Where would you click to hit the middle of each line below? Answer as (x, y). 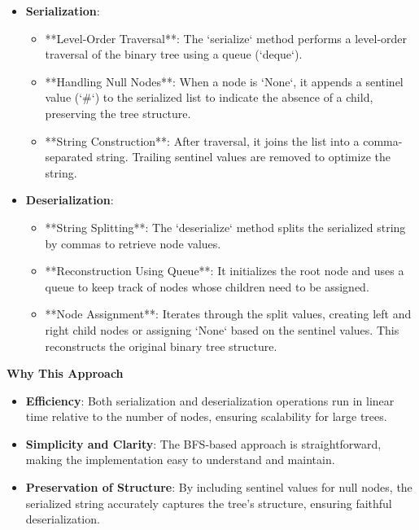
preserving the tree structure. (118, 113)
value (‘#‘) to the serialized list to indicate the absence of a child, (209, 97)
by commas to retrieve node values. (133, 243)
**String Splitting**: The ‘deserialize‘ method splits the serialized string (225, 227)
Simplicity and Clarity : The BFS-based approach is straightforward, (203, 443)
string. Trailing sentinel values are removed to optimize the (243, 157)
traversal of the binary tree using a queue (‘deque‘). (174, 54)
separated (69, 157)
